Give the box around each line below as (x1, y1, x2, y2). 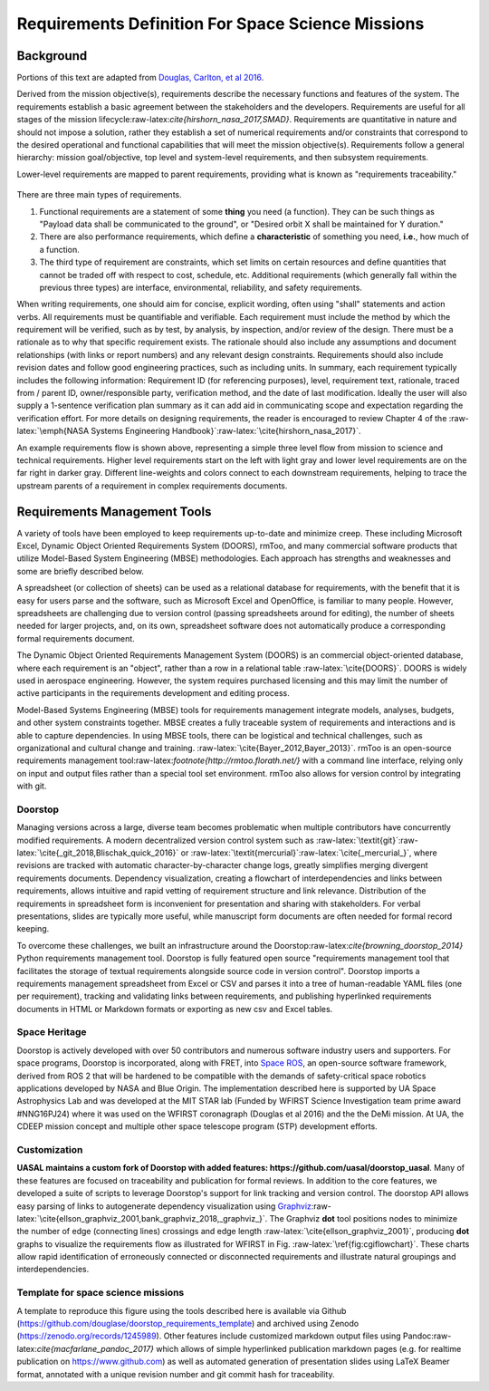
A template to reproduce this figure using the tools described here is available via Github (16, 1305, 347, 1316)
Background (16, 48, 88, 63)
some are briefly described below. (16, 565, 145, 576)
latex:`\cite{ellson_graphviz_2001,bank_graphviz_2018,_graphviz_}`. (16, 1212, 268, 1223)
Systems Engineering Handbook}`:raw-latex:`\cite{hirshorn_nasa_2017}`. (91, 426, 361, 437)
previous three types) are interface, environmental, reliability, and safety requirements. (39, 282, 362, 293)
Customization (16, 1143, 83, 1155)
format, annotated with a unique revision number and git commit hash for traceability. (16, 1368, 335, 1379)
